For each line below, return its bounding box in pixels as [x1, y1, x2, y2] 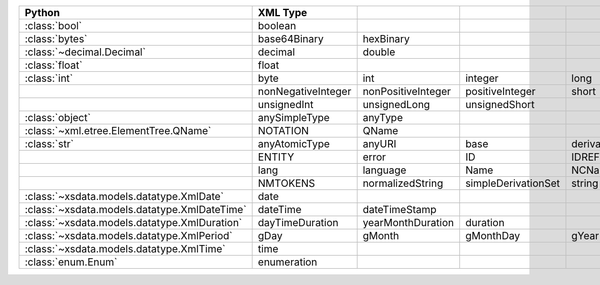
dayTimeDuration [257, 216, 339, 229]
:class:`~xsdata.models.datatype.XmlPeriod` [24, 229, 233, 242]
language [362, 163, 407, 177]
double [362, 45, 396, 59]
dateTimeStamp [362, 203, 437, 216]
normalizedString [362, 176, 444, 190]
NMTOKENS [257, 176, 316, 190]
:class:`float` [24, 58, 83, 72]
